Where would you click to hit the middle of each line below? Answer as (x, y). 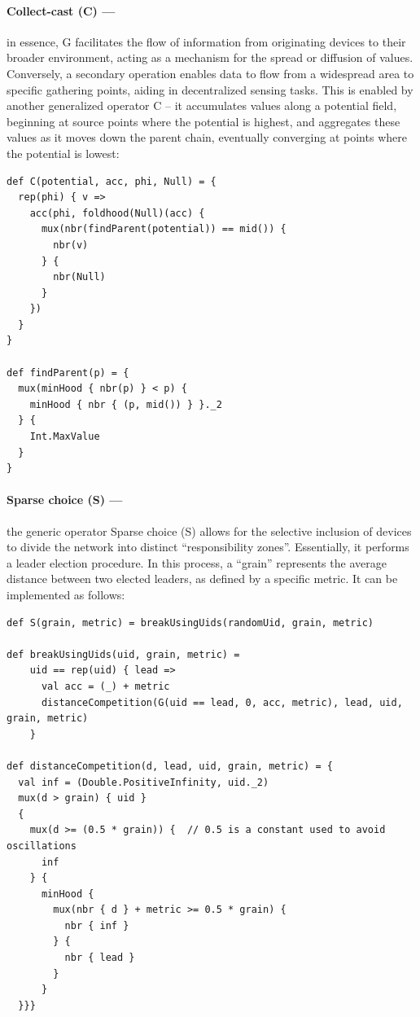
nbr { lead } (100, 958)
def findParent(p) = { (68, 373)
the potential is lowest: (63, 153)
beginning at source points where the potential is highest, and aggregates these (203, 121)
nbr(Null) (79, 277)
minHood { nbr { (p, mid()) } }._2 (126, 404)
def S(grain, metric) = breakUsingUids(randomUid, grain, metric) (190, 622)
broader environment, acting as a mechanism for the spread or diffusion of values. (210, 57)
